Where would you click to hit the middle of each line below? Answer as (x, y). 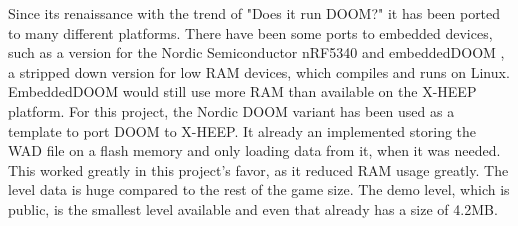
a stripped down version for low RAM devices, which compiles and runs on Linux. (259, 71)
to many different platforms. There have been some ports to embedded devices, (250, 32)
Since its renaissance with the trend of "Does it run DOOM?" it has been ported (254, 13)
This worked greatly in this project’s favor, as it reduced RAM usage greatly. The (258, 169)
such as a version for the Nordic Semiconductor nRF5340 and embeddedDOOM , (256, 52)
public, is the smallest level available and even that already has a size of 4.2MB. (253, 208)
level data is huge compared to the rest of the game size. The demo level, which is (259, 189)
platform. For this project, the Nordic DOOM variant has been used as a (231, 110)
